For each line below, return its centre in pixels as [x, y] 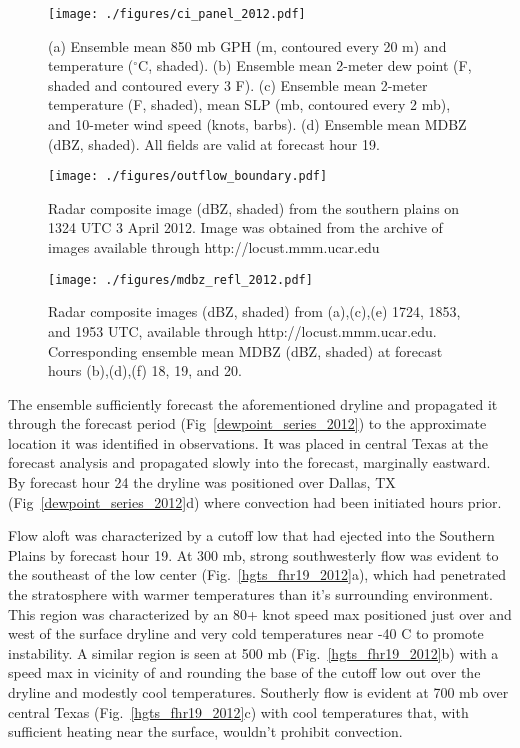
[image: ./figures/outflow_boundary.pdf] [188, 176]
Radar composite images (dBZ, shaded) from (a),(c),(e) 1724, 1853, [254, 311]
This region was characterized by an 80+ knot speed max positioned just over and [260, 613]
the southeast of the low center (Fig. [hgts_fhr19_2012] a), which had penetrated [257, 574]
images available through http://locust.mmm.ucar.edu [214, 247]
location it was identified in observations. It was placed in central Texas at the [248, 442]
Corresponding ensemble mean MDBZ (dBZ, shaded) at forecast [245, 350]
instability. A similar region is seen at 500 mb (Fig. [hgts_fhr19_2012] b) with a [253, 652]
